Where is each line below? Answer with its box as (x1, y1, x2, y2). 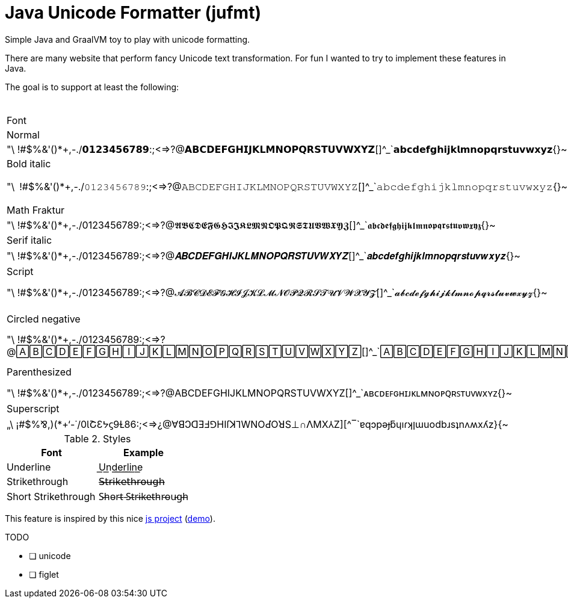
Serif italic (7, 233, 52, 246)
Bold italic (7, 157, 51, 170)
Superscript (7, 402, 60, 415)
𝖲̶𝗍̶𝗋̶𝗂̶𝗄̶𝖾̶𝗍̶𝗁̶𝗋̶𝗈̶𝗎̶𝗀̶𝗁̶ (99, 475, 165, 487)
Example (123, 446, 164, 459)
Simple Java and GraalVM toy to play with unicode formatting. (5, 34, 250, 45)
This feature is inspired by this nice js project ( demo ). (5, 513, 215, 524)
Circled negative (7, 312, 81, 325)
